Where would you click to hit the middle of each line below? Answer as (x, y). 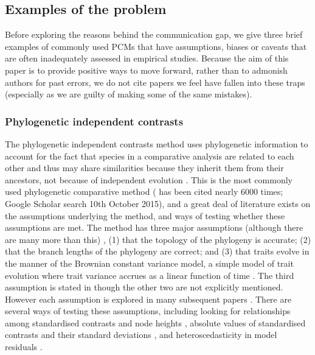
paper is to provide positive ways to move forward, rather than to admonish (146, 70)
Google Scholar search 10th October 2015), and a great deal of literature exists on (158, 203)
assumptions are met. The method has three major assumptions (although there (154, 227)
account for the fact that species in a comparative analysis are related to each (150, 156)
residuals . (24, 347)
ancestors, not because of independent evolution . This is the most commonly (149, 179)
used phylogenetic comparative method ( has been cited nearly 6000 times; (144, 192)
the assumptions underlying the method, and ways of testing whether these (145, 215)
